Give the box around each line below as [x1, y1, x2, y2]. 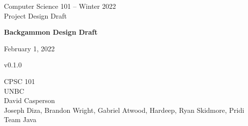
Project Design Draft [4, 10, 67, 21]
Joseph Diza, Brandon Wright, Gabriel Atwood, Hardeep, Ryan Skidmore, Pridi [4, 105, 245, 115]
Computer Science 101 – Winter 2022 [4, 1, 116, 11]
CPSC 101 [4, 76, 35, 86]
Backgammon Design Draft [4, 27, 98, 37]
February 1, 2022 [4, 43, 55, 53]
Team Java [4, 114, 36, 125]
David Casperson [4, 95, 55, 105]
